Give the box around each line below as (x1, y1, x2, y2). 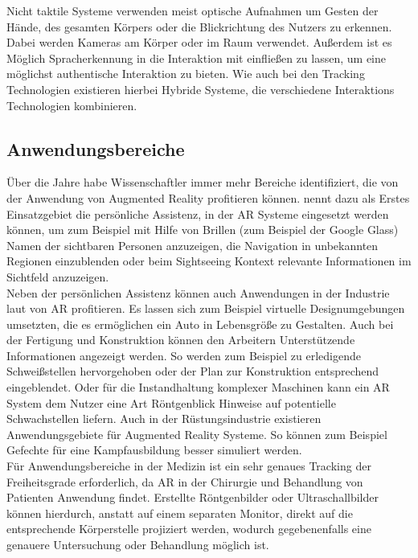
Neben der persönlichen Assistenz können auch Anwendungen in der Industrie (6, 284, 390, 301)
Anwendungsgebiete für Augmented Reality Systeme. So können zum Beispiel (6, 425, 387, 442)
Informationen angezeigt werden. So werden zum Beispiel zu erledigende (6, 347, 362, 363)
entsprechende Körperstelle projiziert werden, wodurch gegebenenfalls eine (6, 520, 371, 537)
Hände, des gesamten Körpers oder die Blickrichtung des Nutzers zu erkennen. (6, 18, 392, 35)
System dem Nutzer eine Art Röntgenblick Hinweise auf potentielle (6, 394, 336, 411)
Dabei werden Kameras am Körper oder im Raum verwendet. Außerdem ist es (6, 34, 392, 51)
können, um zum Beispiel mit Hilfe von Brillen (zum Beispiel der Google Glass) (6, 221, 399, 238)
